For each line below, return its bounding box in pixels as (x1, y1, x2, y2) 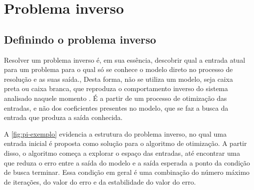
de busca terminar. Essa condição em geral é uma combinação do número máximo (4, 167, 250, 177)
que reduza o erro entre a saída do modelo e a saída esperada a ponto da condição (4, 157, 250, 167)
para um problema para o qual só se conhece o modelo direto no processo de (4, 64, 233, 74)
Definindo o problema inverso (4, 31, 156, 47)
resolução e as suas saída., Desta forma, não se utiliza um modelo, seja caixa (4, 73, 233, 84)
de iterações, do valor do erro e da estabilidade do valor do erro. (4, 176, 196, 187)
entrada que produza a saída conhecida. (4, 112, 123, 122)
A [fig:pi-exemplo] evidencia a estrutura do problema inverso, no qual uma (4, 128, 227, 139)
